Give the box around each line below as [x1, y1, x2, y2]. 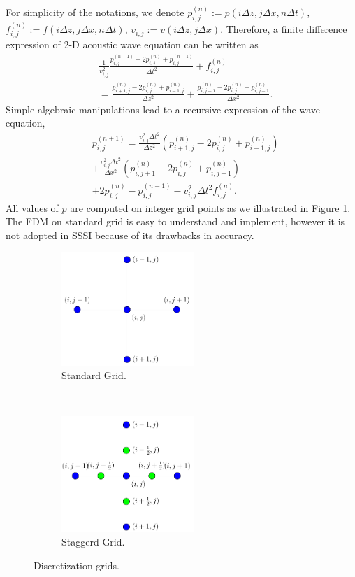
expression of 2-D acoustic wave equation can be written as [6, 37, 259, 52]
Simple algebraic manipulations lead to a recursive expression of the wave [6, 101, 321, 116]
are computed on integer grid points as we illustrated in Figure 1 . [70, 200, 351, 215]
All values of [6, 200, 59, 215]
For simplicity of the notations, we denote [6, 5, 184, 20]
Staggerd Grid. [61, 534, 125, 549]
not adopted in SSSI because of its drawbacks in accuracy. [6, 227, 254, 242]
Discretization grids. [34, 557, 119, 572]
